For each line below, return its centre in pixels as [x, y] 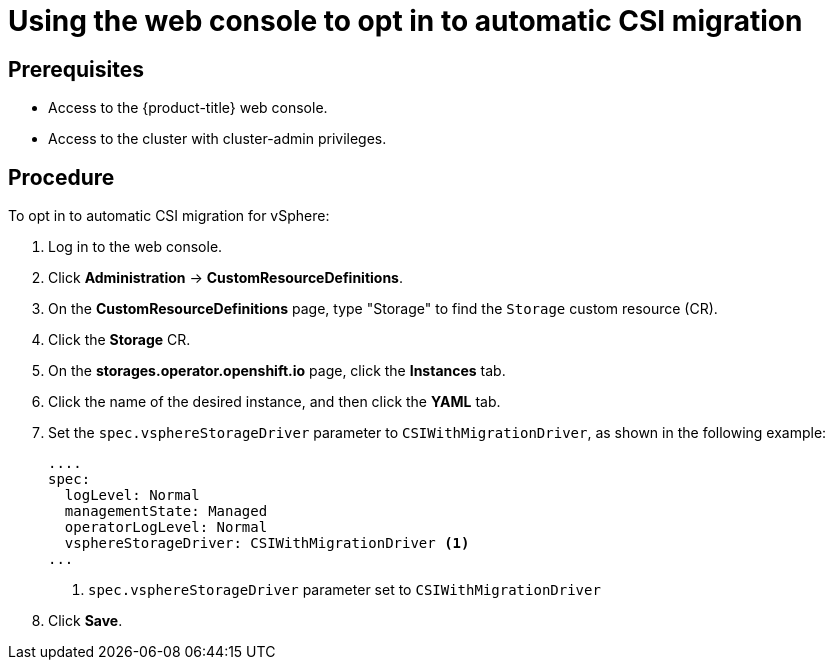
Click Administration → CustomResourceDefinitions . [226, 278]
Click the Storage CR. [119, 340]
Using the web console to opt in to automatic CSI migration [405, 21]
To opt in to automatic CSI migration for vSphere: [169, 216]
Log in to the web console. [135, 247]
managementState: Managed [166, 511]
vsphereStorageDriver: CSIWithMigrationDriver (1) [267, 543]
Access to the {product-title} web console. [188, 108]
